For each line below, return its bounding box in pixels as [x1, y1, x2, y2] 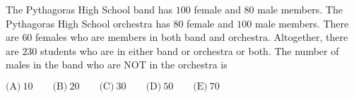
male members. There [254, 16, 349, 30]
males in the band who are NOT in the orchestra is [6, 57, 228, 72]
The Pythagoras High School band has [6, 2, 173, 16]
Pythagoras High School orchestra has [6, 16, 170, 30]
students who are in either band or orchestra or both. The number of [40, 43, 339, 58]
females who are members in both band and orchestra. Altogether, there [35, 30, 348, 44]
